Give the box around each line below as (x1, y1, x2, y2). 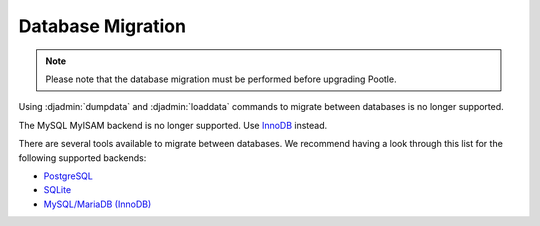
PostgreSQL (43, 170, 94, 182)
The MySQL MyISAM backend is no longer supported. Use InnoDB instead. (18, 119, 328, 131)
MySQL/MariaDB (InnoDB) (43, 198, 152, 210)
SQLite (43, 184, 72, 196)
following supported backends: (18, 151, 147, 164)
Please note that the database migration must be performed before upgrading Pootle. (45, 73, 397, 85)
